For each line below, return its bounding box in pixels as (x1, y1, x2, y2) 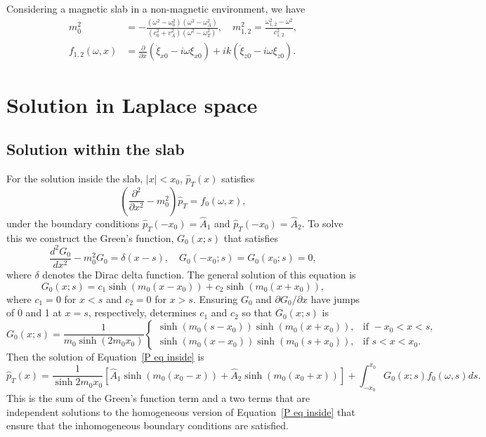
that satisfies (223, 230, 278, 245)
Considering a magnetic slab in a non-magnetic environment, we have (6, 1, 306, 15)
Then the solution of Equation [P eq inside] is (6, 349, 204, 363)
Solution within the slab (6, 138, 185, 160)
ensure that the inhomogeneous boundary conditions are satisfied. (6, 418, 289, 433)
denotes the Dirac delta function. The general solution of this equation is (42, 267, 356, 281)
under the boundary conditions (6, 216, 140, 230)
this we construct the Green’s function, (6, 230, 174, 245)
